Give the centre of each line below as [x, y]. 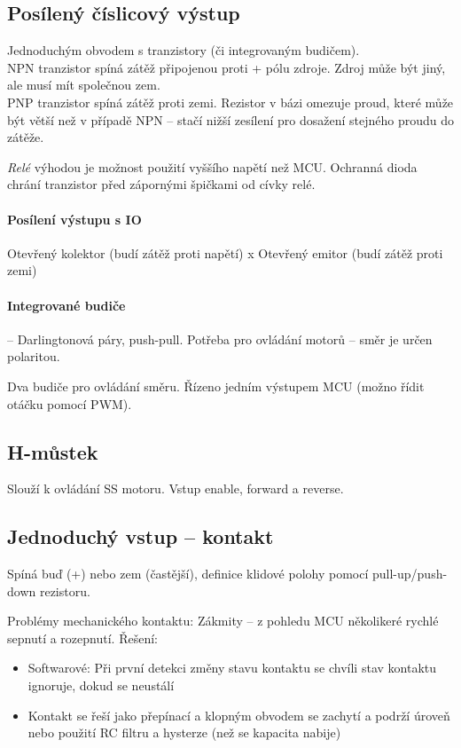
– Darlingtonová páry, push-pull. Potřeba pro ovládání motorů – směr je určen [220, 339]
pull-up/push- [410, 574]
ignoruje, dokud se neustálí [101, 685]
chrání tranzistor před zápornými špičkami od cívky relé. [161, 184]
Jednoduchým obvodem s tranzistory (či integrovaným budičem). [184, 50]
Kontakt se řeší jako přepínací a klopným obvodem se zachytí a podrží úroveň [239, 715]
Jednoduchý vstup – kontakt [141, 536]
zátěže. [26, 137]
